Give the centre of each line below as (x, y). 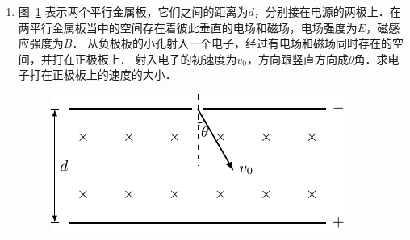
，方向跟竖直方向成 (297, 58)
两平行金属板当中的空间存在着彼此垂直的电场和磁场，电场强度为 (188, 27)
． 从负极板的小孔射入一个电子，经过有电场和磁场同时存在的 (232, 43)
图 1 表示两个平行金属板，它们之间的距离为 (133, 11)
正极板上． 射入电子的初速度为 (156, 58)
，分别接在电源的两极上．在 (327, 11)
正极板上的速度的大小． (114, 74)
